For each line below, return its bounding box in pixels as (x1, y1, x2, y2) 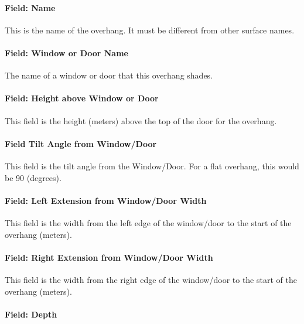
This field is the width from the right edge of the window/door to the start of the (5, 273, 297, 285)
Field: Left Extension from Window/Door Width (5, 194, 207, 206)
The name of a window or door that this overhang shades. (5, 69, 213, 81)
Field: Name (5, 1, 56, 13)
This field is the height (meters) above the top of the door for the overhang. (5, 114, 277, 127)
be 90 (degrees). (5, 171, 62, 183)
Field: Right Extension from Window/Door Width (5, 251, 213, 263)
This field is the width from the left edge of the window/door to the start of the (5, 216, 292, 228)
